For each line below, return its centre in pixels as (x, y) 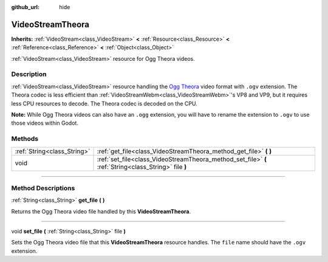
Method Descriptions (43, 188)
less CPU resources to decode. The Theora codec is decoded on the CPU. (104, 103)
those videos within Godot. (45, 123)
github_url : (25, 7)
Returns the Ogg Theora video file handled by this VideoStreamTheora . (101, 211)
